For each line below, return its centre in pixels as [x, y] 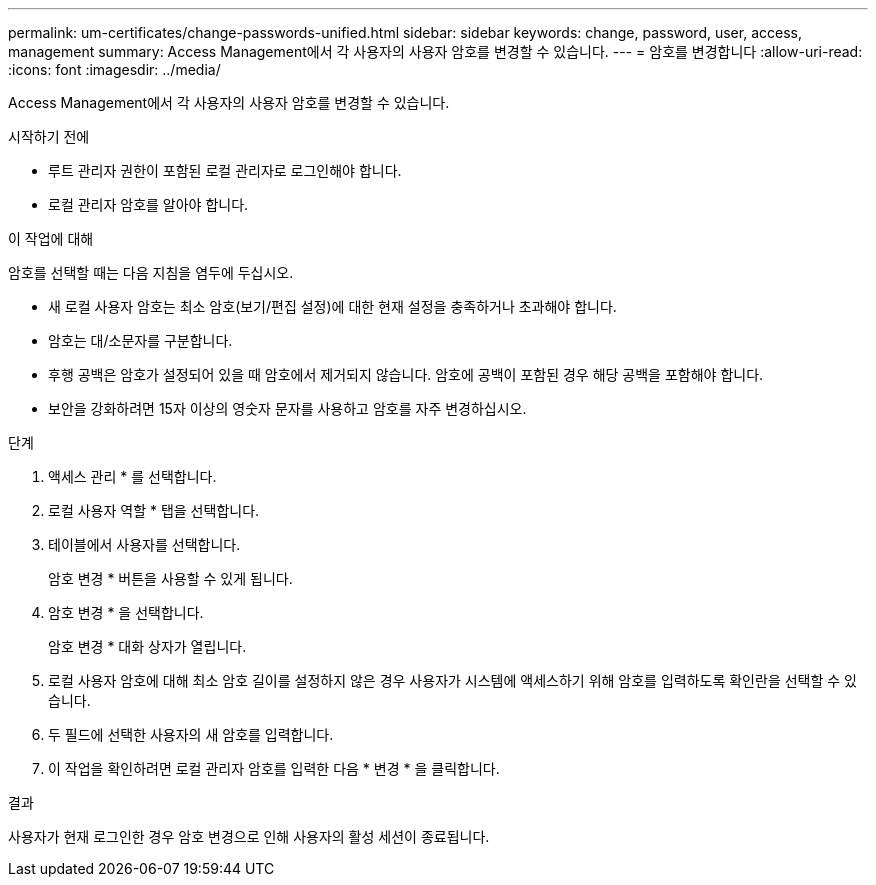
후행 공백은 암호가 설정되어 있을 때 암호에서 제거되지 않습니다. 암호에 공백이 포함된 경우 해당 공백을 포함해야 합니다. [406, 374]
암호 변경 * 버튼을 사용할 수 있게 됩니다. [170, 578]
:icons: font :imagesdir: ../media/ [114, 69]
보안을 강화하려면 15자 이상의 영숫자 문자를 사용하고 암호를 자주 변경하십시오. [287, 408]
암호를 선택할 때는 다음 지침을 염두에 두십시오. [151, 272]
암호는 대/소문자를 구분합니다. [140, 340]
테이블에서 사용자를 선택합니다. [144, 544]
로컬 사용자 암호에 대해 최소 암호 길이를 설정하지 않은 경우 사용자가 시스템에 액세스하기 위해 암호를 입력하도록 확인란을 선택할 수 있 [452, 680]
